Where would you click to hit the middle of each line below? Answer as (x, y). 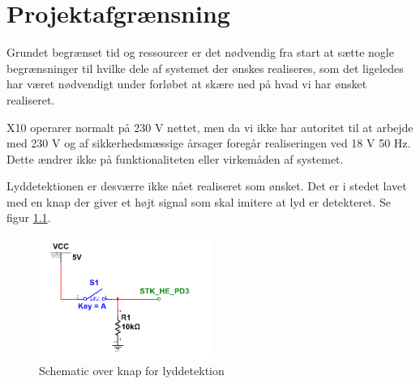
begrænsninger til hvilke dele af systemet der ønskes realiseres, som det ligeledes (205, 68)
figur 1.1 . (29, 218)
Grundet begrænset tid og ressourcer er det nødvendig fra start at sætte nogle (200, 52)
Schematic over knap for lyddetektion (132, 371)
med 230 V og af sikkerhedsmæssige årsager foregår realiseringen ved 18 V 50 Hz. (209, 143)
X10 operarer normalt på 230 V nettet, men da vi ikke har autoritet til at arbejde (210, 127)
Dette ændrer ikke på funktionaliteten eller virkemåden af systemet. (175, 158)
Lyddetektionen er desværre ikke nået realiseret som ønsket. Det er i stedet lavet (207, 186)
